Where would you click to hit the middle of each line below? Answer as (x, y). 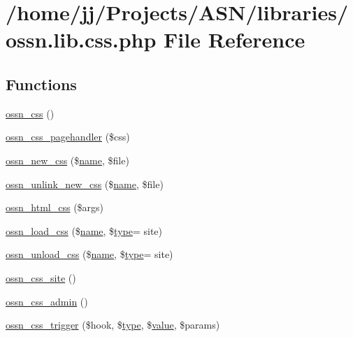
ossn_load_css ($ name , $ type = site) (84, 230)
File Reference (235, 40)
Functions (41, 84)
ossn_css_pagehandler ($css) (68, 137)
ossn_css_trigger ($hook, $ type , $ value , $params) (113, 325)
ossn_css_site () (41, 277)
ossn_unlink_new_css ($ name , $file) (85, 184)
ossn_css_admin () (47, 301)
